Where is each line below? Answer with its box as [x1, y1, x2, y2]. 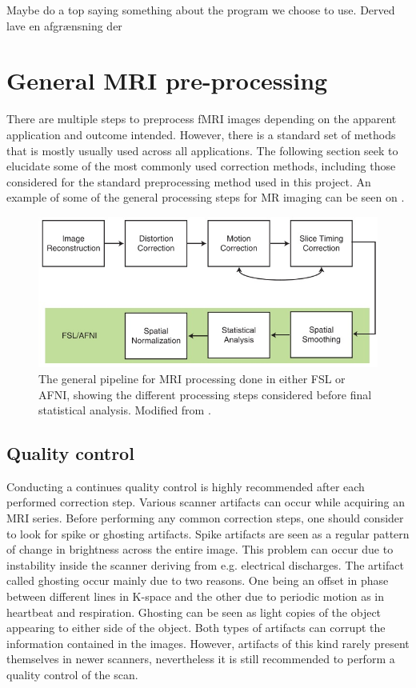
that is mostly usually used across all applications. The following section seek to [6, 142, 398, 158]
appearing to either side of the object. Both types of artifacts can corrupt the [6, 619, 386, 636]
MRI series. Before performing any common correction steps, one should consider [6, 510, 404, 526]
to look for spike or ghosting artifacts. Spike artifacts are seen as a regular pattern [6, 525, 410, 542]
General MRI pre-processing [6, 64, 328, 97]
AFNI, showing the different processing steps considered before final [38, 386, 372, 402]
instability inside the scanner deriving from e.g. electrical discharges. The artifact [6, 556, 404, 573]
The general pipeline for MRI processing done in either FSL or [38, 370, 346, 386]
